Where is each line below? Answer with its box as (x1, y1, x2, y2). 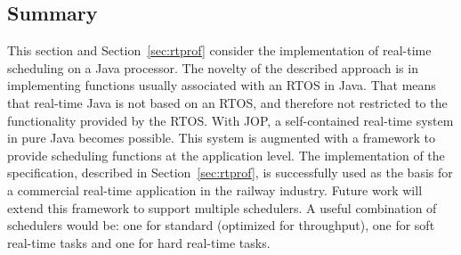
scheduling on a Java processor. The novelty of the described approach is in (7, 58, 418, 77)
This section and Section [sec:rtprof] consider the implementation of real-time (7, 41, 432, 60)
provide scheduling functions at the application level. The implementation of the (7, 145, 445, 164)
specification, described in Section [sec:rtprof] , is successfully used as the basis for (7, 163, 453, 182)
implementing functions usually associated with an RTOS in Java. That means (7, 76, 436, 95)
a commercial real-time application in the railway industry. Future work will (7, 180, 423, 199)
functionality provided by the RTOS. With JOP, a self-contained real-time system (7, 111, 454, 129)
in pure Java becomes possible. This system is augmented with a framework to (7, 128, 436, 147)
